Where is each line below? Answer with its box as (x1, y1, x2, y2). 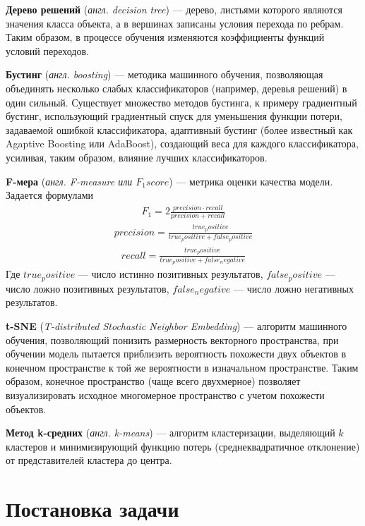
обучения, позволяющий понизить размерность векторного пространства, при (6, 332, 339, 347)
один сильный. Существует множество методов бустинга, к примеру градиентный (6, 94, 357, 109)
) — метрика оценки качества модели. (169, 173, 333, 188)
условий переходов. (6, 43, 89, 58)
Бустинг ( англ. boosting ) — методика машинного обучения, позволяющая (6, 67, 323, 82)
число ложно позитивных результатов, (6, 281, 169, 295)
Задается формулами (6, 188, 94, 202)
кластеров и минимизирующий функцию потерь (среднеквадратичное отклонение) (6, 439, 360, 453)
